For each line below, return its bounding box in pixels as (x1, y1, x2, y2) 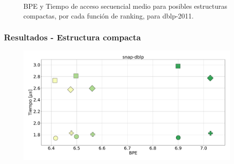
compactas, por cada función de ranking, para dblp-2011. (23, 10, 194, 20)
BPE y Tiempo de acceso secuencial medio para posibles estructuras (23, 1, 227, 11)
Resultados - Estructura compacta (4, 31, 141, 43)
